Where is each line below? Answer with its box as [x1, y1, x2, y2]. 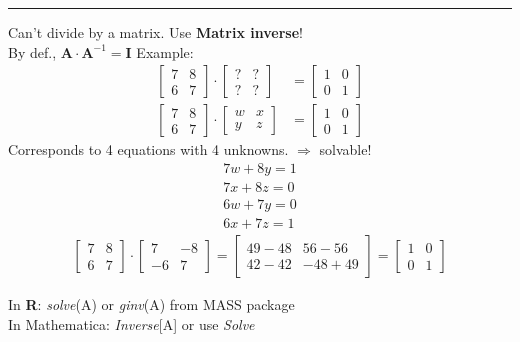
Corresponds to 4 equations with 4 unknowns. [8, 139, 289, 160]
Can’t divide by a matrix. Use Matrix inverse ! [8, 22, 303, 42]
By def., [8, 41, 57, 62]
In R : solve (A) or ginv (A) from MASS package [8, 294, 295, 314]
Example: [136, 41, 194, 62]
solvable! [319, 139, 372, 160]
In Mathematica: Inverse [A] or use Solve [8, 313, 255, 334]
